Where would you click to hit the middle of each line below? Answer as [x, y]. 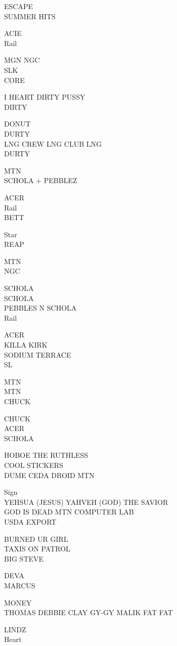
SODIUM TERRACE [38, 354]
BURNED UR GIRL [36, 539]
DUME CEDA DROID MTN [49, 475]
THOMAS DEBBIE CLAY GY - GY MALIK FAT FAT [88, 612]
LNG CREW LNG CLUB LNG [53, 143]
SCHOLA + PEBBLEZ [41, 180]
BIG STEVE [24, 558]
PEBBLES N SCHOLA [40, 308]
